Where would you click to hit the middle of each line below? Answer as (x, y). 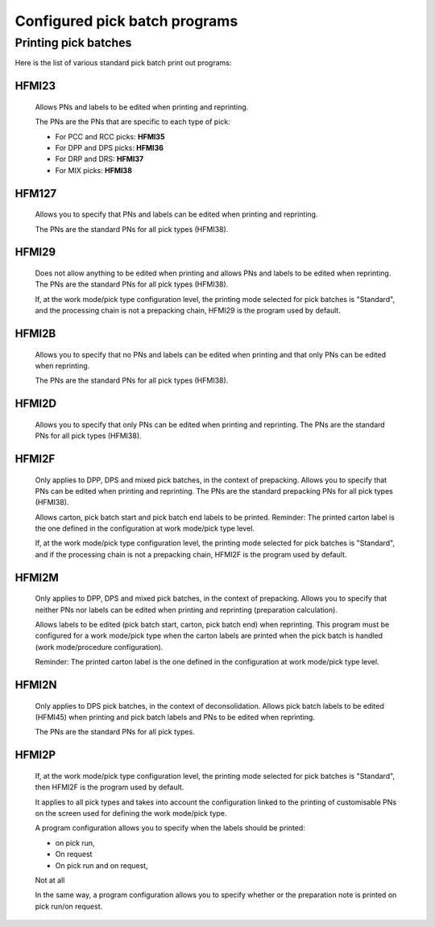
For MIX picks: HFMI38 (94, 170)
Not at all (50, 880)
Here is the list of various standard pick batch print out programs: (123, 63)
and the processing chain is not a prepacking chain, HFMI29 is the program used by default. (188, 311)
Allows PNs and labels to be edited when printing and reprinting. (142, 107)
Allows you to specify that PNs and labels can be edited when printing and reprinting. (176, 214)
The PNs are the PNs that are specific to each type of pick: (133, 122)
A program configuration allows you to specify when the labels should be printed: (170, 828)
